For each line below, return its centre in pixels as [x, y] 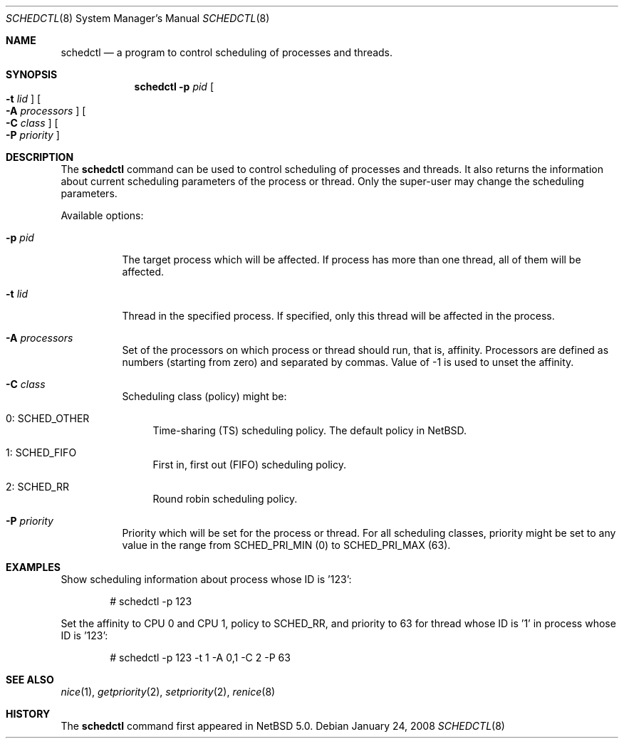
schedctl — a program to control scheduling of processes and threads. [227, 52]
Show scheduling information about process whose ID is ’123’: [206, 579]
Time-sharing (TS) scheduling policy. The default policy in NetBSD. [310, 430]
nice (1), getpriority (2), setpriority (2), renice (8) [168, 692]
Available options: [102, 215]
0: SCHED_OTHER [48, 418]
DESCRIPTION [40, 157]
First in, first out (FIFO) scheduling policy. [249, 465]
